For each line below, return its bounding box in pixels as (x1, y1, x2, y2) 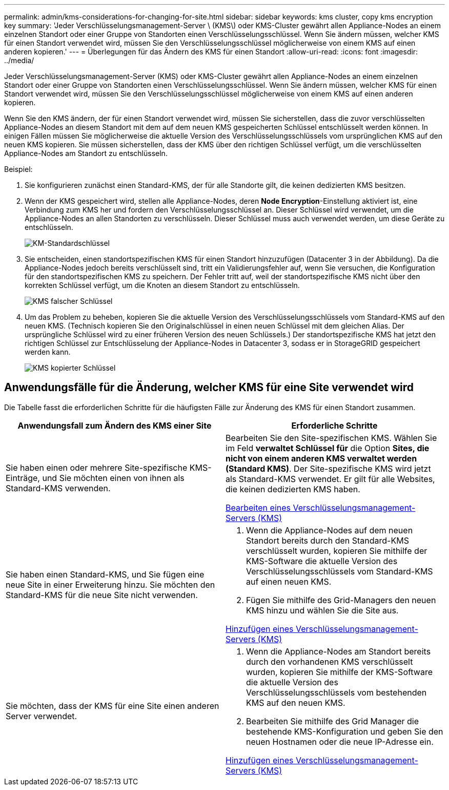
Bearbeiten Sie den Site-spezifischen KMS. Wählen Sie (226, 432, 437, 443)
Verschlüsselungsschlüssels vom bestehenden (246, 687, 427, 698)
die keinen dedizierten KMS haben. (226, 484, 360, 494)
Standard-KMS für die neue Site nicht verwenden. (6, 589, 198, 600)
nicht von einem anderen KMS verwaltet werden (226, 453, 417, 464)
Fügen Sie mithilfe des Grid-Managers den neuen (246, 594, 436, 605)
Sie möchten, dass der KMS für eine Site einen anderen (6, 700, 219, 711)
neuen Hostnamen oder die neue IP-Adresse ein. (246, 736, 434, 747)
